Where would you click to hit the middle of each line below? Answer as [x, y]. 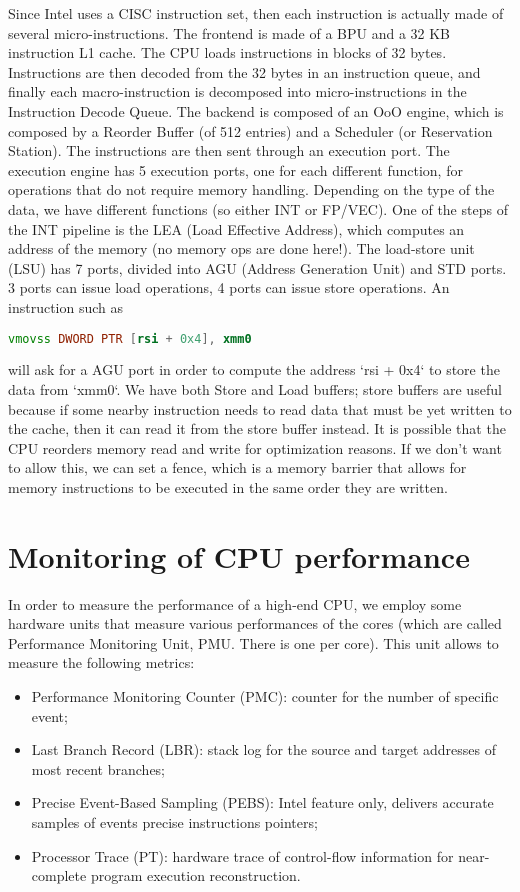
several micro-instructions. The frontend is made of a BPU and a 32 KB [229, 32]
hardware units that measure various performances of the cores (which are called [255, 623]
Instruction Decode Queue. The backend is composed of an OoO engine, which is [256, 110]
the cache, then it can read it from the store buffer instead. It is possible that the [257, 428]
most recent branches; [98, 768]
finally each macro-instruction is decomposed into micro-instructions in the [237, 91]
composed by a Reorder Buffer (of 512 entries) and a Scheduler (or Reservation [250, 130]
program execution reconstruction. [195, 875]
